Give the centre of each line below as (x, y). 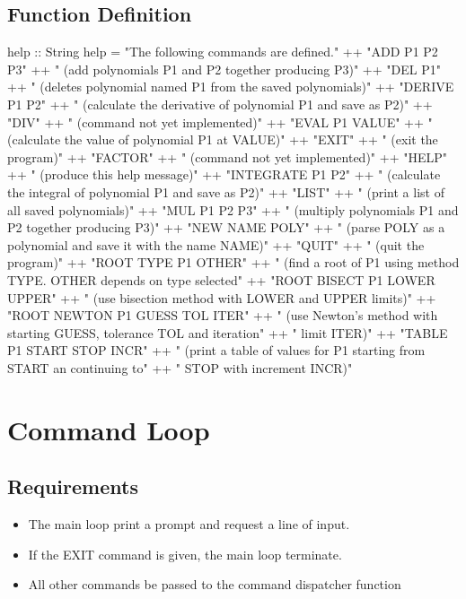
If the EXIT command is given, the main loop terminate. (185, 554)
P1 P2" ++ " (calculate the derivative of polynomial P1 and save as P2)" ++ (220, 104)
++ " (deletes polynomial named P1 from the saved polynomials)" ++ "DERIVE (231, 87)
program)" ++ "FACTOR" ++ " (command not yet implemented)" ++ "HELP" (227, 156)
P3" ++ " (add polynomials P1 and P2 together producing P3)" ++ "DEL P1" (224, 69)
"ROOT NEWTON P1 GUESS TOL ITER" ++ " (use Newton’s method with (223, 315)
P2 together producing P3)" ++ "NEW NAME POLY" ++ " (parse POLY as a (226, 227)
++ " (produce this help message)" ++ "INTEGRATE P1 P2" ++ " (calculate (224, 174)
